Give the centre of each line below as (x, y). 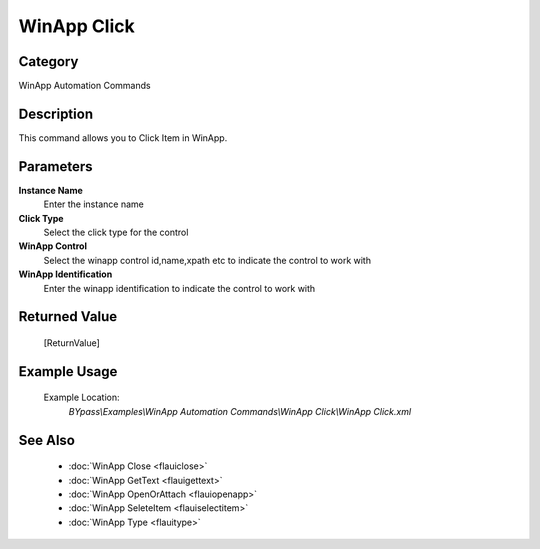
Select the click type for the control (116, 232)
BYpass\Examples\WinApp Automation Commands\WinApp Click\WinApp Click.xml (240, 411)
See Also (46, 440)
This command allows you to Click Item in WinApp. (123, 137)
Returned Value (68, 316)
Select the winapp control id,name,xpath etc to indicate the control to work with (207, 260)
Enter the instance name (93, 204)
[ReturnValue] (71, 343)
